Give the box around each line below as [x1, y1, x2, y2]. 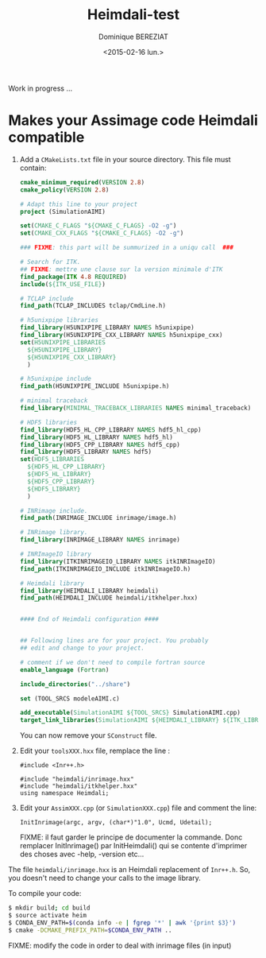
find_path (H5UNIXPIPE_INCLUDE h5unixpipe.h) [19, 382, 170, 390]
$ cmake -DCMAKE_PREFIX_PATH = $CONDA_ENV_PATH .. [8, 926, 172, 934]
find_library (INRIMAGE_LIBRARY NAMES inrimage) [19, 536, 180, 544]
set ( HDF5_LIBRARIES [19, 456, 85, 463]
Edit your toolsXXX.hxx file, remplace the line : [19, 746, 171, 756]
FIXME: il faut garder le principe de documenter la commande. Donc [19, 832, 243, 842]
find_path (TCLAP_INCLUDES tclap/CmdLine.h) [19, 302, 167, 310]
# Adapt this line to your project [19, 200, 138, 208]
